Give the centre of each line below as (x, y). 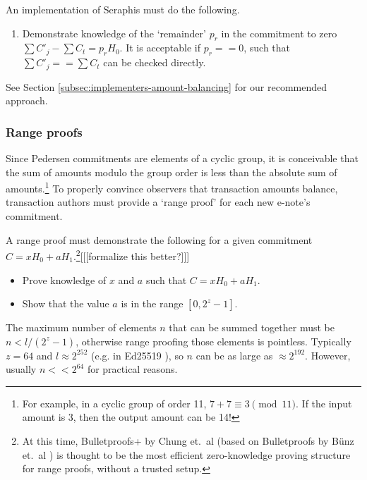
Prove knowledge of (64, 279)
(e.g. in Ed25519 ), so (137, 355)
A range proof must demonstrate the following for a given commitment (159, 239)
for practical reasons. (132, 369)
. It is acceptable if (160, 48)
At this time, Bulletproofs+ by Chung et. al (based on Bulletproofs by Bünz (188, 441)
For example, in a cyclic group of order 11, (114, 403)
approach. (27, 100)
